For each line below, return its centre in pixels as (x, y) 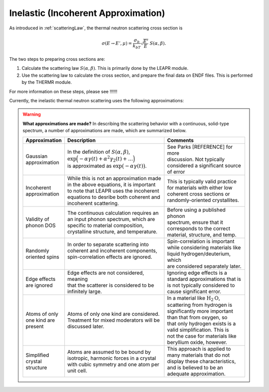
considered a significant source (204, 166)
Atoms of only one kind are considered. (114, 314)
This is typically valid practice (202, 181)
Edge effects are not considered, (106, 273)
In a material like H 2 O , (194, 298)
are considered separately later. (204, 266)
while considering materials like (204, 247)
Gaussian (37, 156)
